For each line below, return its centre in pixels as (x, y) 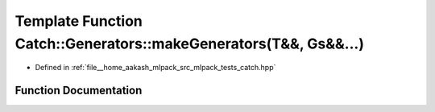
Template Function (79, 21)
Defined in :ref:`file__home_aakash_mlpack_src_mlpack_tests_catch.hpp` (155, 68)
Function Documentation (79, 91)
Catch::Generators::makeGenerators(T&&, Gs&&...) (189, 44)
